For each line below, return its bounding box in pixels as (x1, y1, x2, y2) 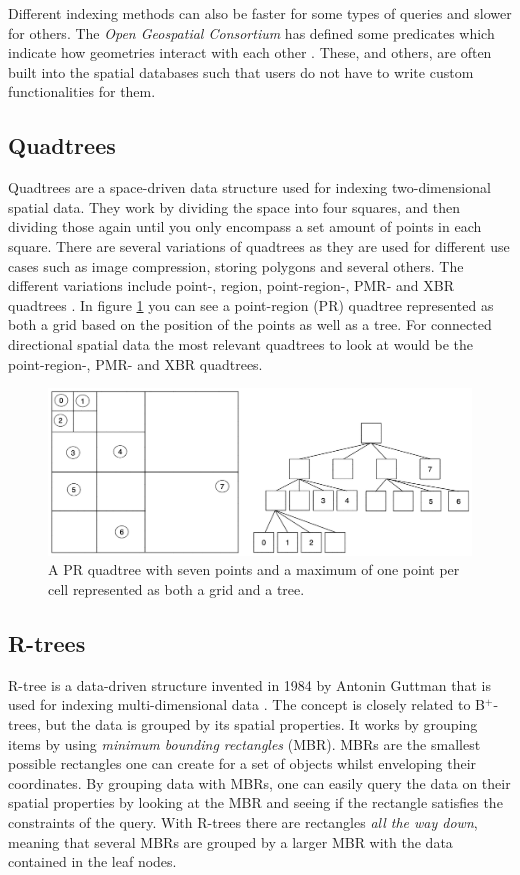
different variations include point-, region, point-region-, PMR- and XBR (8, 275, 454, 296)
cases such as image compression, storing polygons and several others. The (8, 255, 464, 276)
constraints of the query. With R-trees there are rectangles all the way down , (8, 811, 478, 832)
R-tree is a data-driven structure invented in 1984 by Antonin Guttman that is (8, 674, 491, 695)
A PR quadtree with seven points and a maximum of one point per (48, 559, 460, 580)
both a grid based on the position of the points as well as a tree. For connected (8, 314, 492, 335)
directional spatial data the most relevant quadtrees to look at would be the (8, 333, 474, 354)
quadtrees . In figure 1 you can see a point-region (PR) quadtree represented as (8, 294, 494, 315)
